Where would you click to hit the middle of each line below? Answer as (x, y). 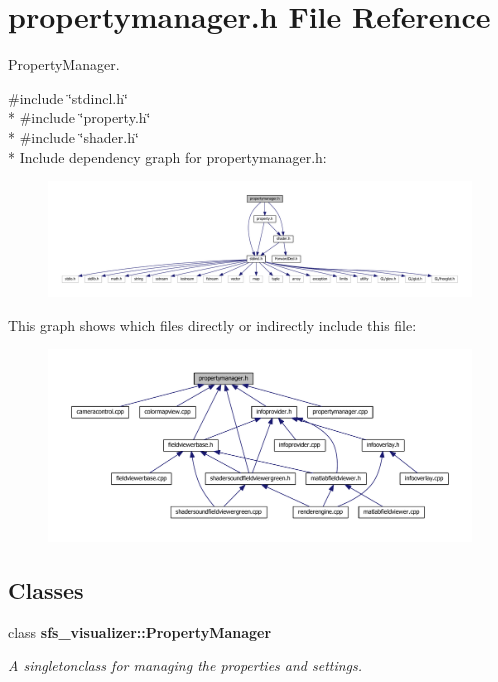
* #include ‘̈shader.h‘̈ (73, 136)
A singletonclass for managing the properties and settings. (185, 665)
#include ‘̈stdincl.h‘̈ (68, 97)
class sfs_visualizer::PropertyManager (140, 631)
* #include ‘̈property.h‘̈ (79, 117)
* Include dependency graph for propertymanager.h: (167, 156)
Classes (46, 589)
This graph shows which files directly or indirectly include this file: (212, 324)
